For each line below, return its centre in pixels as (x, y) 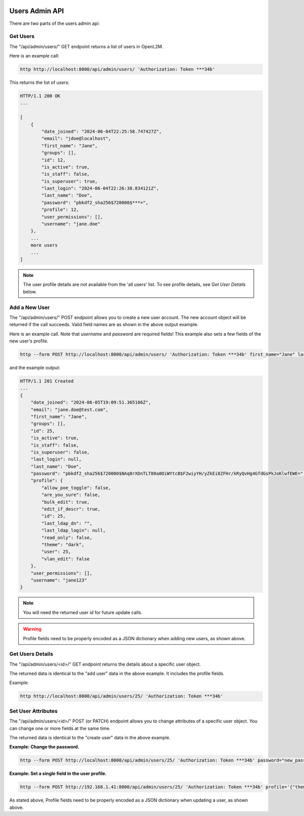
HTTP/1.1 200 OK (40, 96)
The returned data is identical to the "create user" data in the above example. (90, 737)
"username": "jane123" (59, 580)
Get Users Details (31, 654)
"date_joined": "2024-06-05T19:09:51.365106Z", (91, 402)
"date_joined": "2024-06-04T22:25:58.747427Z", (102, 131)
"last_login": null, (56, 459)
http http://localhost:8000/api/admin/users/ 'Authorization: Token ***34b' (118, 69)
